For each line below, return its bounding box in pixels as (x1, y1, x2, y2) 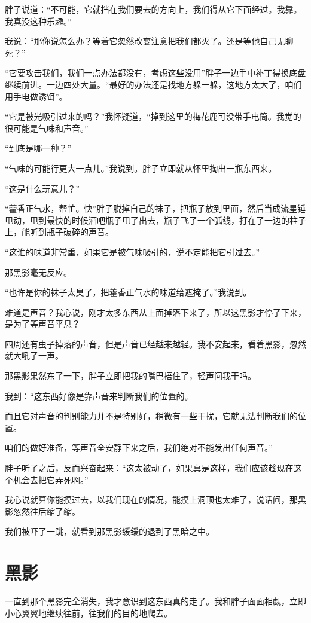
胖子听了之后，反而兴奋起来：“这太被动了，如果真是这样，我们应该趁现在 (5, 462, 294, 474)
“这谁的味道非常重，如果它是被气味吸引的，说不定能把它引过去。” (5, 245, 260, 258)
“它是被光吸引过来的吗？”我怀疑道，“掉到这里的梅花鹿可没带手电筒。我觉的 (5, 110, 301, 123)
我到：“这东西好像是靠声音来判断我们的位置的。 (5, 389, 193, 402)
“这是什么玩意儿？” (5, 182, 80, 194)
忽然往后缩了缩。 (13, 505, 80, 517)
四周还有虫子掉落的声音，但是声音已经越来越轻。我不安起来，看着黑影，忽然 (5, 337, 306, 350)
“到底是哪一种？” (5, 142, 72, 154)
